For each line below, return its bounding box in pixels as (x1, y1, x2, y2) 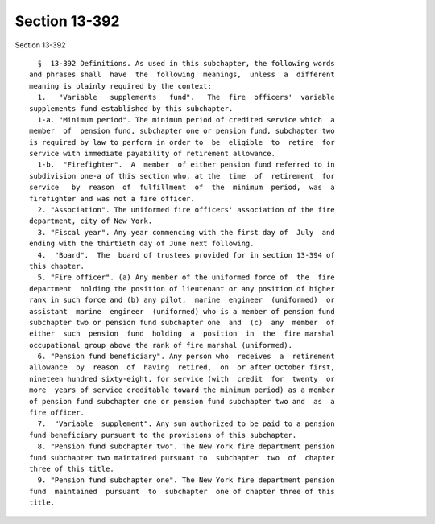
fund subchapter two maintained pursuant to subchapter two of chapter (29, 453, 335, 462)
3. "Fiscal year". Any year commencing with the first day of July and (37, 228, 335, 237)
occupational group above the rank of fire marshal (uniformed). (29, 340, 293, 349)
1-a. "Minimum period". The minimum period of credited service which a (37, 115, 335, 124)
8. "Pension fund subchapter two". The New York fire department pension (37, 442, 335, 451)
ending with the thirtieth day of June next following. (29, 239, 255, 249)
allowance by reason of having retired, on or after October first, (29, 363, 335, 372)
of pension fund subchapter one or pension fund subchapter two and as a (29, 397, 335, 406)
